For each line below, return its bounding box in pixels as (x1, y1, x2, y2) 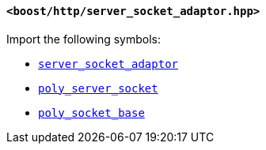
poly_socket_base (38, 106, 145, 119)
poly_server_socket (38, 81, 158, 95)
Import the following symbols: (6, 32, 161, 46)
